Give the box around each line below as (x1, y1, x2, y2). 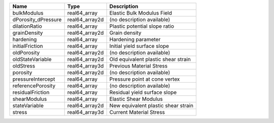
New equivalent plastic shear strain (109, 102, 194, 109)
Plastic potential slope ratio (109, 23, 175, 30)
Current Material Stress (109, 109, 165, 115)
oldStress (12, 63, 36, 69)
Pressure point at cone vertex (109, 76, 180, 83)
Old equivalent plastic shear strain (109, 56, 191, 63)
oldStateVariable (12, 56, 52, 63)
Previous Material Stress (109, 63, 167, 69)
